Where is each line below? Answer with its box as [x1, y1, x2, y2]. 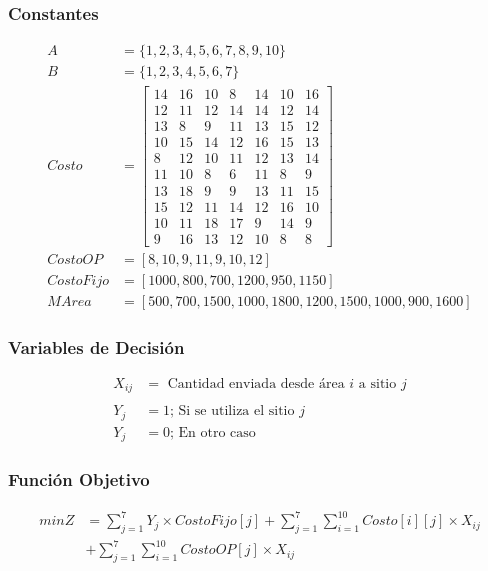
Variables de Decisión [8, 334, 185, 359]
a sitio [358, 376, 397, 391]
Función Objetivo [8, 467, 150, 492]
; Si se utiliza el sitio [169, 404, 295, 419]
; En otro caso [169, 425, 256, 440]
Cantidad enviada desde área [167, 376, 345, 391]
